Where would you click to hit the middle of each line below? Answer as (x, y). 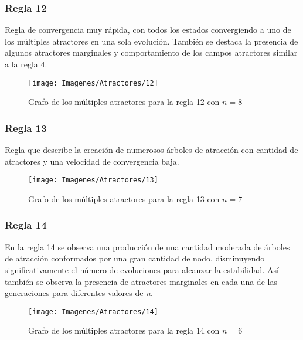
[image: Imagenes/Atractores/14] (93, 312)
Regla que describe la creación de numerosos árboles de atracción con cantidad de (151, 150)
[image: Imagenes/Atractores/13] (93, 180)
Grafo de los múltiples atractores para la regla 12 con (124, 102)
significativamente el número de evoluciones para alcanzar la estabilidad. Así (142, 269)
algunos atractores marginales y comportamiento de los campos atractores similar (151, 52)
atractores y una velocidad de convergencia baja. (92, 161)
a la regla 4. (26, 64)
